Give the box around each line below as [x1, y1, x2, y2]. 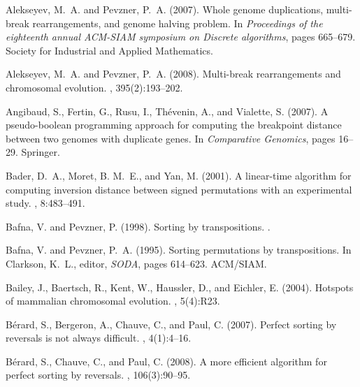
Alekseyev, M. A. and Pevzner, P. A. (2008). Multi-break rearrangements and [6, 66, 341, 81]
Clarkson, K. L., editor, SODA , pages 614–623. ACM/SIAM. [6, 256, 267, 270]
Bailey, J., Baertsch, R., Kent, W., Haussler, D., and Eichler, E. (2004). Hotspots [6, 279, 354, 294]
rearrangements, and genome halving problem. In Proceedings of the [32, 15, 323, 30]
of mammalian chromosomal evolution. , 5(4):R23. [6, 293, 220, 308]
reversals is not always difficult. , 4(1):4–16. [6, 330, 192, 345]
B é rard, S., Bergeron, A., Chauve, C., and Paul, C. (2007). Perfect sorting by [6, 316, 337, 331]
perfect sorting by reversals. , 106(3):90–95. [6, 367, 191, 382]
